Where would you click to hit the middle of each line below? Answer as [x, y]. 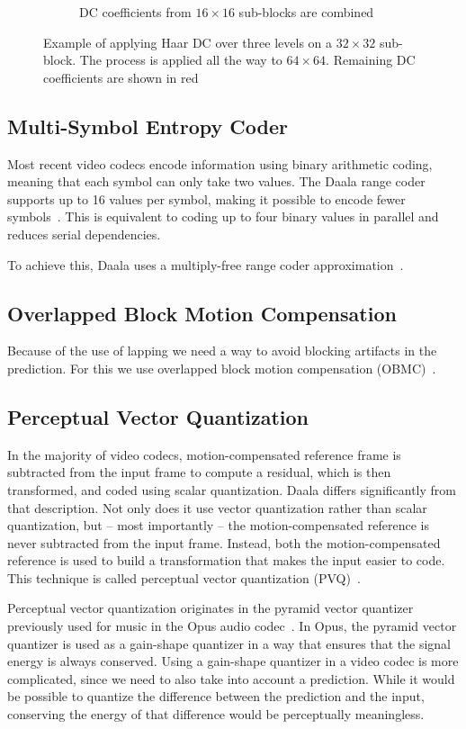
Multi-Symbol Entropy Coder [148, 126]
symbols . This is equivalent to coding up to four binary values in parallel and [223, 216]
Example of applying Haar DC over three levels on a [188, 42]
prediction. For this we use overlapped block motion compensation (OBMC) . [222, 368]
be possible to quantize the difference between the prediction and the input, [216, 696]
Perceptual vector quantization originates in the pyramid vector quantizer [211, 608]
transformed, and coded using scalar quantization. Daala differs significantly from [232, 489]
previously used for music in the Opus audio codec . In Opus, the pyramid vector [232, 626]
